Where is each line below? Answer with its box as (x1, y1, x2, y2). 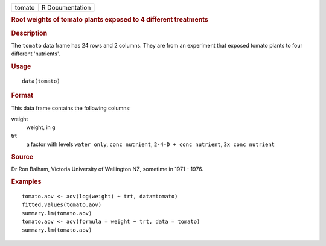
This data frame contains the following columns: (11, 104, 131, 112)
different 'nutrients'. (11, 50, 60, 57)
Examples (11, 178, 42, 186)
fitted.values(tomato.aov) (22, 201, 102, 208)
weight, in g (26, 124, 56, 131)
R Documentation (41, 4, 91, 11)
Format (11, 91, 33, 99)
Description (11, 29, 48, 37)
